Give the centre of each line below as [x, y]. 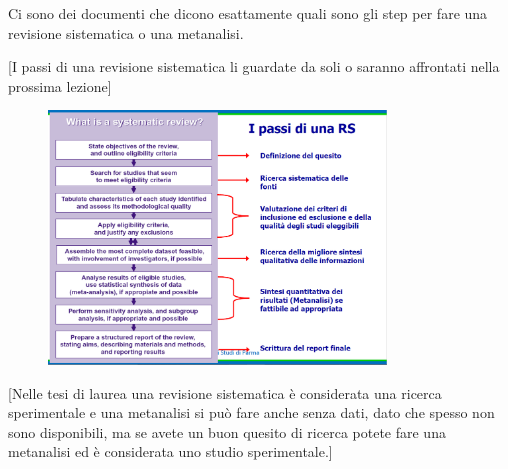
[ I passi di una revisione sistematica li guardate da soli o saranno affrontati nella [254, 66]
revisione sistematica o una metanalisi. [126, 32]
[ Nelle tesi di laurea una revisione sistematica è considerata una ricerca [225, 392]
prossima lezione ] [60, 85]
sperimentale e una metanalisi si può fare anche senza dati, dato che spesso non [251, 412]
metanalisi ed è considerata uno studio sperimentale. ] [170, 451]
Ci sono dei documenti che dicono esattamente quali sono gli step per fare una [248, 13]
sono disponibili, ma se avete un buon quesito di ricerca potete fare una [227, 431]
